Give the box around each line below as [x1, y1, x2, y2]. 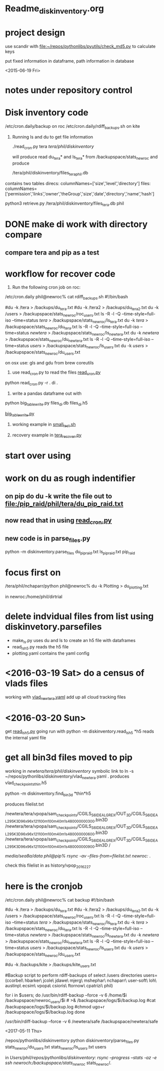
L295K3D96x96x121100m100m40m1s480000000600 [5, 832, 95, 836]
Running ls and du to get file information [12, 134, 94, 140]
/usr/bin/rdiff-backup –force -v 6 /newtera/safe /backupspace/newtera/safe [5, 1018, 158, 1024]
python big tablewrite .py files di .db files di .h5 [5, 400, 88, 407]
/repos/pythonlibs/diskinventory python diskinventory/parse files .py [5, 1037, 140, 1045]
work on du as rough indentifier [5, 473, 136, 484]
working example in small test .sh [12, 421, 76, 428]
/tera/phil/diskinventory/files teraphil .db [12, 170, 89, 177]
